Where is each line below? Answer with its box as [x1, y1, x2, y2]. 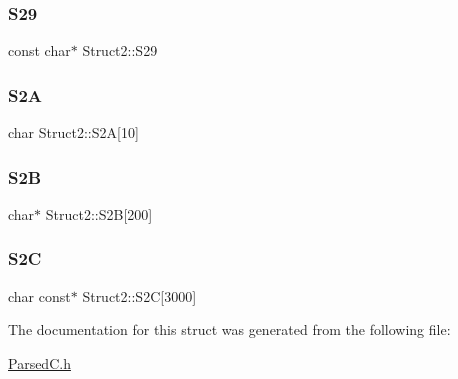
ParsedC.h [8, 352, 71, 373]
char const [8, 285, 71, 306]
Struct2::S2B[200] [45, 203, 153, 224]
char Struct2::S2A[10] [8, 122, 139, 143]
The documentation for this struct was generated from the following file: [8, 319, 451, 340]
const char [8, 40, 71, 61]
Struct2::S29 [82, 40, 158, 61]
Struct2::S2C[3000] [82, 285, 197, 306]
